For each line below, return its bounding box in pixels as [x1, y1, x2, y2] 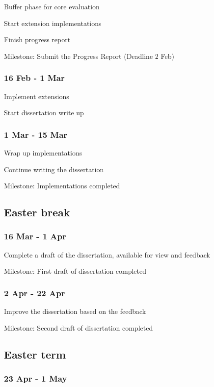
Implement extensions [4, 91, 69, 101]
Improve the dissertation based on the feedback [4, 306, 146, 316]
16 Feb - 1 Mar [4, 72, 65, 84]
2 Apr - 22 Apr [4, 286, 65, 299]
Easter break [4, 205, 70, 220]
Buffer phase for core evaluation [4, 1, 100, 11]
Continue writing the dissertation [4, 164, 104, 174]
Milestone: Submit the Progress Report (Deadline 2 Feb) [4, 51, 174, 61]
